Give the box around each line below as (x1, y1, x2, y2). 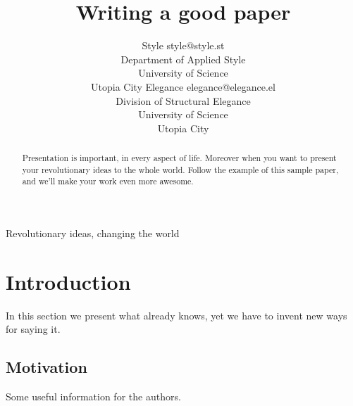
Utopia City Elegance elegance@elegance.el (91, 79, 275, 94)
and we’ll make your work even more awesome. (22, 175, 194, 187)
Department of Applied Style (120, 51, 246, 66)
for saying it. (6, 322, 61, 336)
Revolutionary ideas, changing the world (6, 226, 180, 241)
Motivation (6, 356, 87, 378)
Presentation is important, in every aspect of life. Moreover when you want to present (22, 152, 337, 164)
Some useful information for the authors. (6, 389, 181, 404)
